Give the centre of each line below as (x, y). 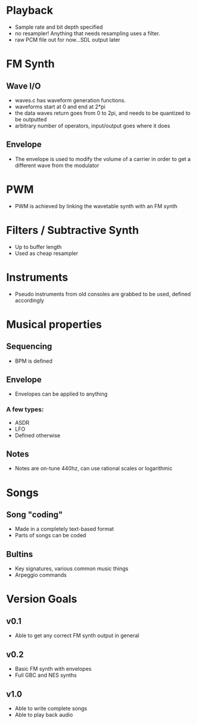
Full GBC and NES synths (46, 675)
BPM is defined (33, 361)
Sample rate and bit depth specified (59, 27)
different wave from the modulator (57, 165)
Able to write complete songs (51, 708)
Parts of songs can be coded (50, 536)
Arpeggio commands (41, 575)
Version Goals (42, 599)
